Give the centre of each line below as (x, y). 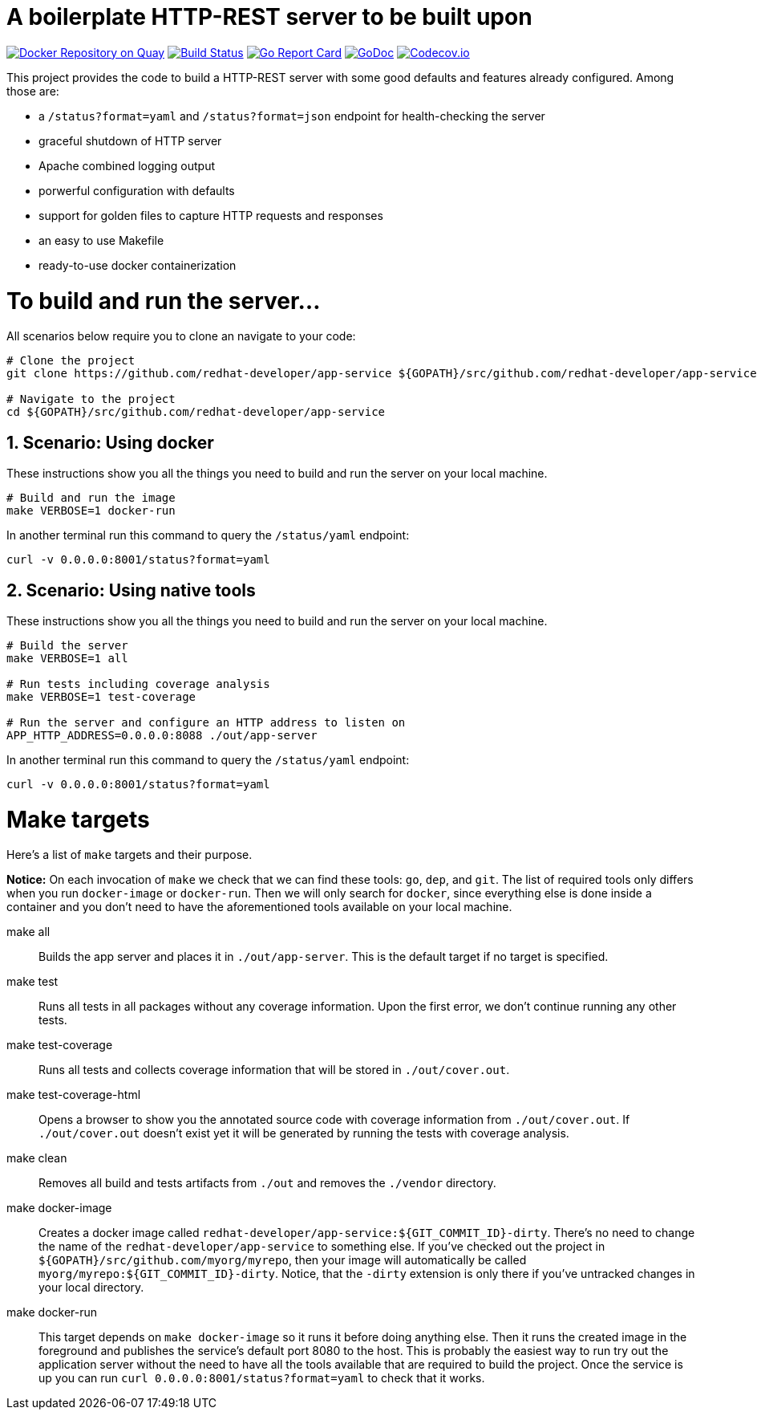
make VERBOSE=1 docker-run (91, 511)
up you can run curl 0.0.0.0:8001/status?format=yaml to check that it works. (262, 1378)
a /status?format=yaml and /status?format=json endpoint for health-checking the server (292, 116)
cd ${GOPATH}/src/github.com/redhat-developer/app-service (196, 412)
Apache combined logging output (127, 165)
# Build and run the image (91, 498)
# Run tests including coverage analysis (138, 684)
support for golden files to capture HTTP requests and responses (211, 215)
